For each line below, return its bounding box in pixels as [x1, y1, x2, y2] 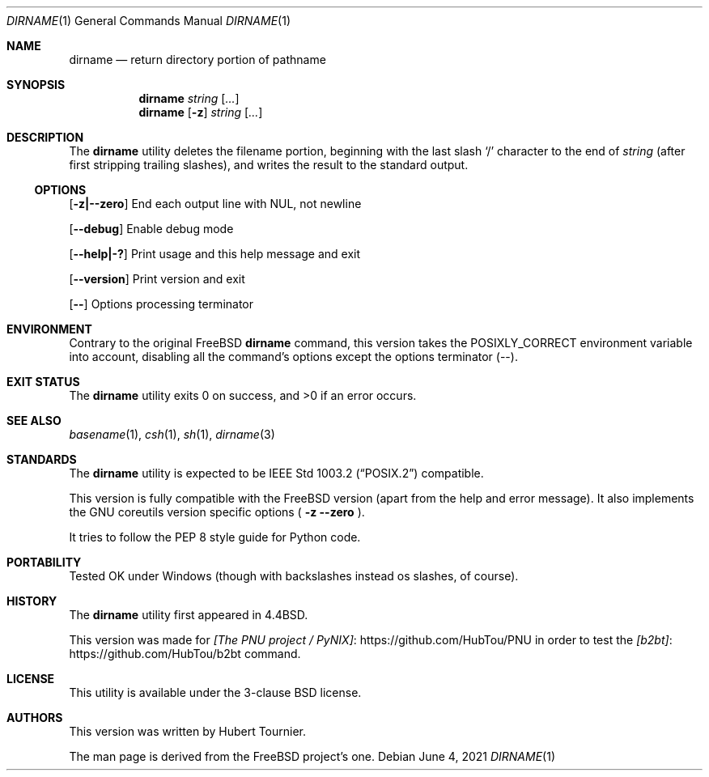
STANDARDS [6, 452, 77, 466]
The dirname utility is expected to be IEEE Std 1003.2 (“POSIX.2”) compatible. [69, 466, 484, 480]
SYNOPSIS [6, 78, 66, 91]
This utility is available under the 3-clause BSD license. [69, 686, 362, 699]
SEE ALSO [6, 414, 62, 427]
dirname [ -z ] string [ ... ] [138, 105, 263, 119]
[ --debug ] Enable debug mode [69, 222, 234, 236]
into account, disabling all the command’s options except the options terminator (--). [69, 350, 518, 363]
